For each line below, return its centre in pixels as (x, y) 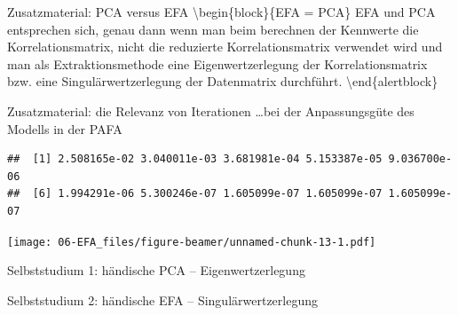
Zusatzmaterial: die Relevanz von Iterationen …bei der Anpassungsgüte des (211, 110)
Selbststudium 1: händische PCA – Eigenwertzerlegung (156, 270)
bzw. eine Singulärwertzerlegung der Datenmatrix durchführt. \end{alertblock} (223, 81)
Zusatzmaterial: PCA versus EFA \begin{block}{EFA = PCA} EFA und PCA (221, 12)
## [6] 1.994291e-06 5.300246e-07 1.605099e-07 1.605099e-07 (195, 194)
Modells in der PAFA (65, 128)
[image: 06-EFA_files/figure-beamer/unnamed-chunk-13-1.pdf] (192, 242)
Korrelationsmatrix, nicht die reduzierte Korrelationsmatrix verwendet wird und (225, 47)
